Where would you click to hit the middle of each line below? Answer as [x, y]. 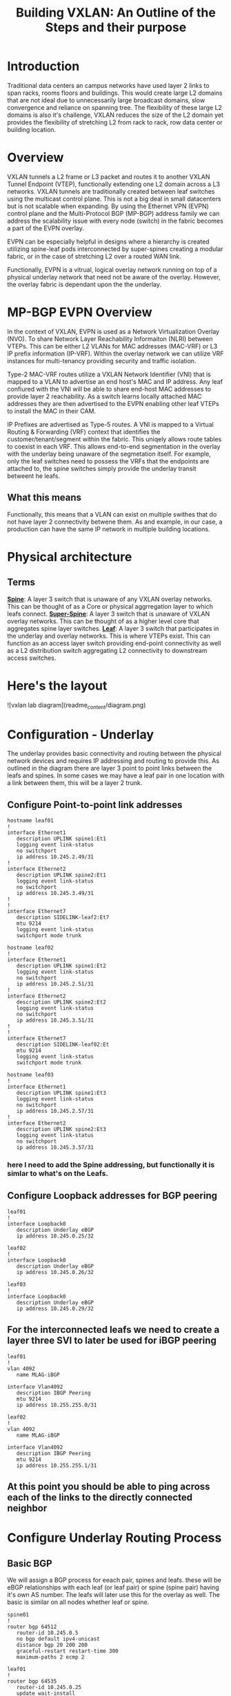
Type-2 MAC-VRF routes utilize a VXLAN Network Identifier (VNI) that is [109, 374]
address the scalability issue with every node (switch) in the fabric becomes [115, 221]
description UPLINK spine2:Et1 [61, 875]
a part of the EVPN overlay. [46, 228]
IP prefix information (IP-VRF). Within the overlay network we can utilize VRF [115, 353]
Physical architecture [70, 556]
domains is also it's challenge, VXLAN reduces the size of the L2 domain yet [115, 115]
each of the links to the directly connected [100, 1498]
